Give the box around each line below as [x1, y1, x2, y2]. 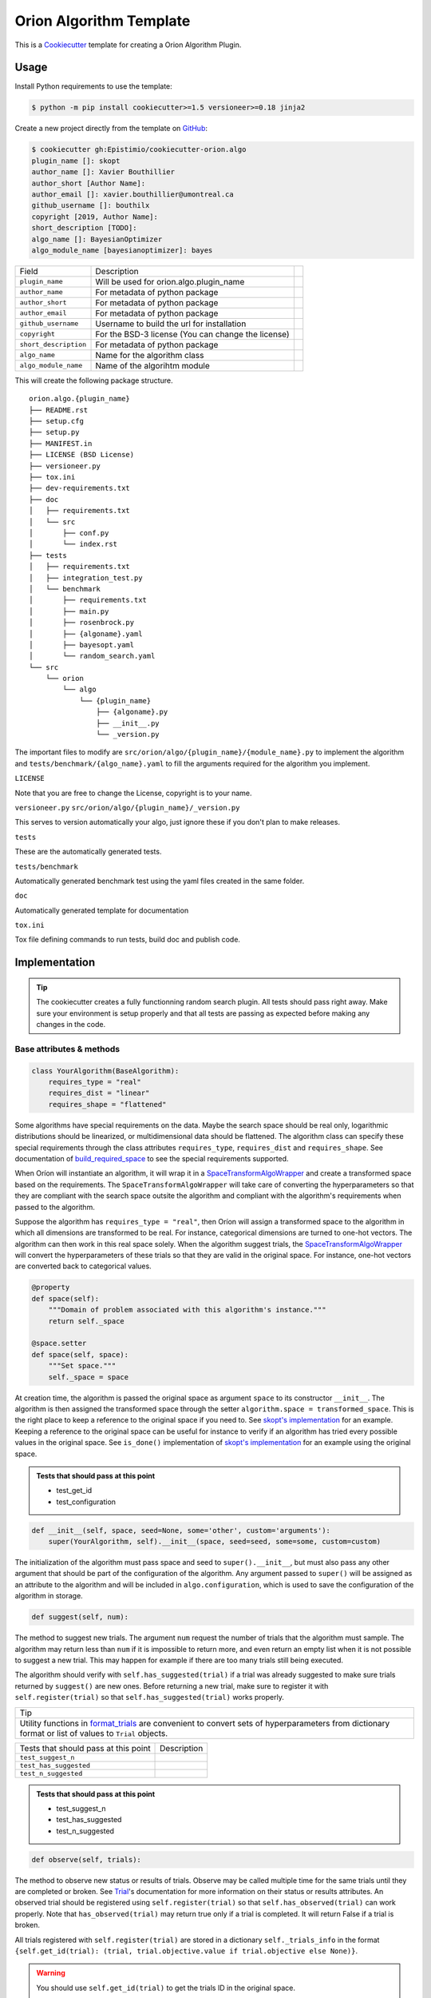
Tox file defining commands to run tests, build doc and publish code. [14, 935, 241, 945]
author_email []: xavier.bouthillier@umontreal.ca [31, 189, 235, 199]
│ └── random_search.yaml [29, 651, 156, 661]
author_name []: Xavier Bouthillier [31, 168, 176, 177]
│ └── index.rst [29, 539, 118, 549]
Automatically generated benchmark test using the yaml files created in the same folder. [14, 876, 305, 886]
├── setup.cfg [29, 416, 84, 426]
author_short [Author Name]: [31, 178, 146, 188]
